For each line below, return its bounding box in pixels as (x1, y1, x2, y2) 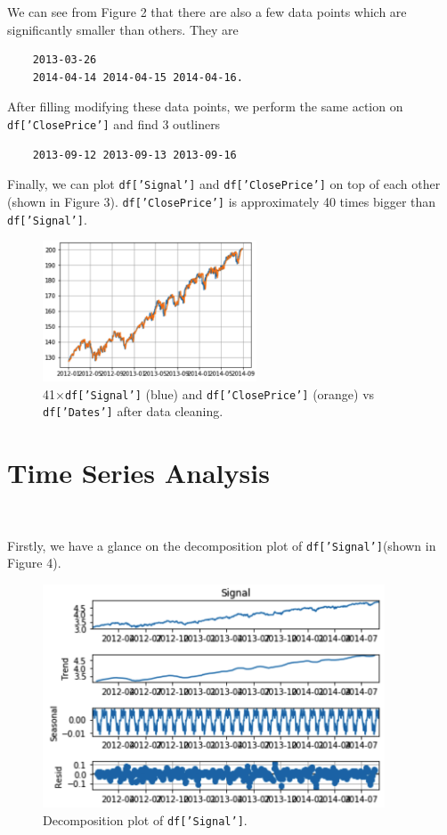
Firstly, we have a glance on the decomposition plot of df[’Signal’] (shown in (7, 536, 436, 554)
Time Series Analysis (7, 454, 270, 491)
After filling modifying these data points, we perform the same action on (7, 97, 403, 116)
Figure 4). (7, 553, 61, 572)
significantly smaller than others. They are (7, 20, 239, 38)
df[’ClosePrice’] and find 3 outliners (7, 114, 221, 133)
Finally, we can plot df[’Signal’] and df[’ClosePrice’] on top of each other (7, 175, 441, 193)
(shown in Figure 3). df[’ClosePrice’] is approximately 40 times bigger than (7, 192, 436, 210)
